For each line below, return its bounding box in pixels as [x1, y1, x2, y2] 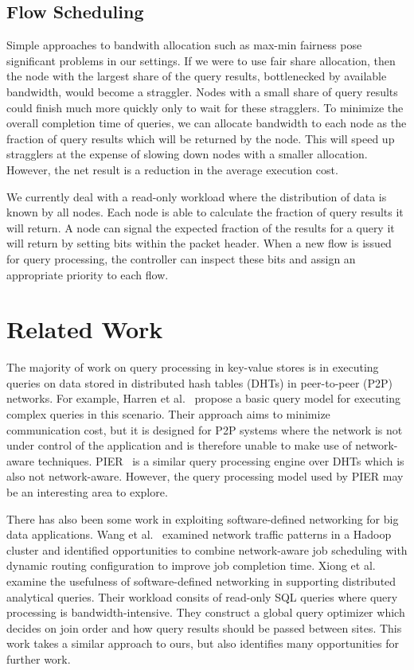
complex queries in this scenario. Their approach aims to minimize [6, 406, 330, 423]
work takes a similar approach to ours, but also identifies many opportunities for [6, 635, 400, 652]
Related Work [6, 313, 163, 345]
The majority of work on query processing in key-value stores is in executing [6, 359, 379, 376]
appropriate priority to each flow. [6, 266, 169, 282]
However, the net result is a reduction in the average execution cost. [6, 161, 338, 177]
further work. [6, 650, 71, 667]
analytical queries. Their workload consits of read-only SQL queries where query [6, 588, 398, 605]
